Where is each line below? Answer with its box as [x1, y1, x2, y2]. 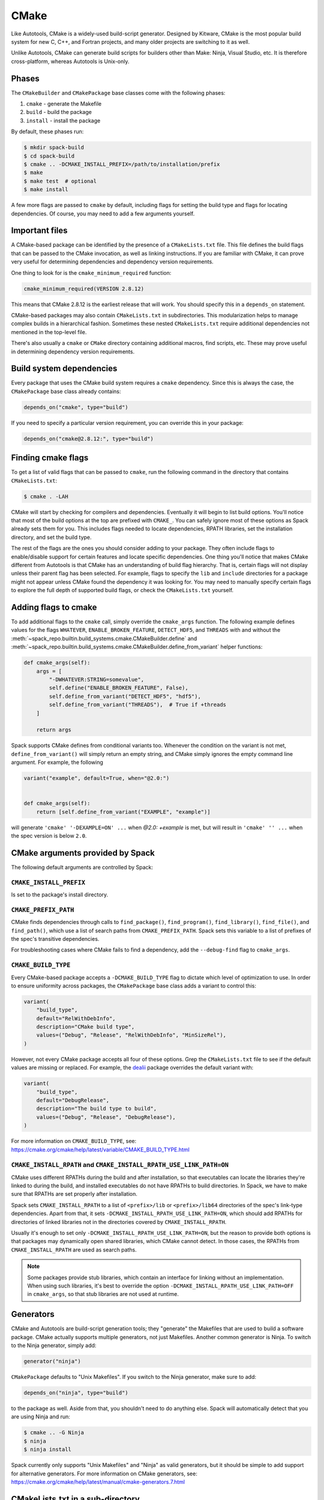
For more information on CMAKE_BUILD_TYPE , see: [11, 1138, 137, 1145]
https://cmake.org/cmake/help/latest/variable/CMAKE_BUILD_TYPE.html [11, 1146, 190, 1153]
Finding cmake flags [11, 453, 89, 463]
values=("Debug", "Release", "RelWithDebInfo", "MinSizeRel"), [36, 1032, 227, 1039]
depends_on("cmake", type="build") [23, 404, 128, 410]
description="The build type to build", [36, 1105, 157, 1112]
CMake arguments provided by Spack [11, 848, 155, 858]
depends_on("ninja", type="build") [23, 1389, 128, 1396]
